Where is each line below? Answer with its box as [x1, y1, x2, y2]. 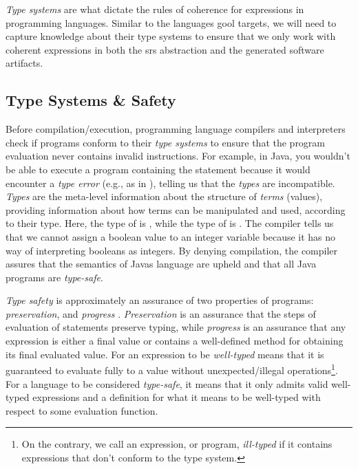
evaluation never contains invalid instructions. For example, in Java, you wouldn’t [6, 149, 350, 163]
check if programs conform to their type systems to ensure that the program [6, 135, 326, 149]
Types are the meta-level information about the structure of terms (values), [6, 189, 323, 204]
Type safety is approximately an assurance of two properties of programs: [6, 293, 314, 307]
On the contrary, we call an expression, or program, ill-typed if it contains [21, 437, 333, 451]
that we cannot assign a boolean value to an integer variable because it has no [6, 229, 336, 243]
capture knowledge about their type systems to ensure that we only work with [6, 29, 336, 43]
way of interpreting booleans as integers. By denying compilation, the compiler [6, 243, 338, 257]
